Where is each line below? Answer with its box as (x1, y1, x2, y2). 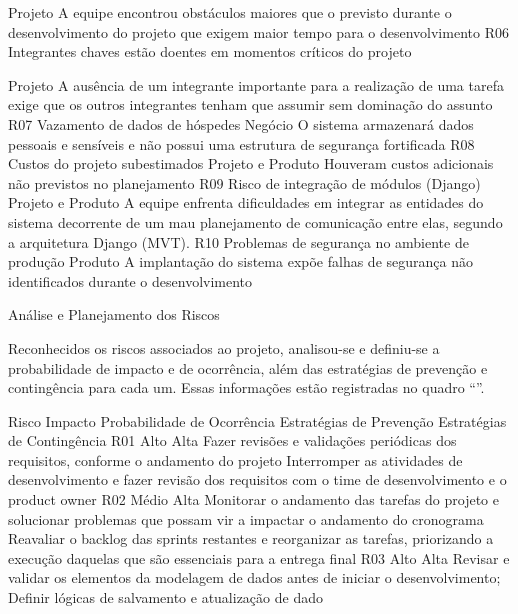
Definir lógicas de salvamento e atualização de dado (8, 587, 323, 608)
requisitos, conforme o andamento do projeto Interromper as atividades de (8, 449, 463, 470)
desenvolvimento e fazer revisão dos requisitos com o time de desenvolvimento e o (8, 469, 507, 490)
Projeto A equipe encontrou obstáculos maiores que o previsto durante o (8, 2, 452, 22)
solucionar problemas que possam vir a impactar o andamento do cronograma (8, 508, 484, 529)
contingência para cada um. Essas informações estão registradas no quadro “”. (8, 377, 485, 398)
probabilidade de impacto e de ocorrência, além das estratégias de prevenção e (8, 357, 488, 378)
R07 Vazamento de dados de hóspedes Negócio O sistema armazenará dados (8, 113, 474, 134)
